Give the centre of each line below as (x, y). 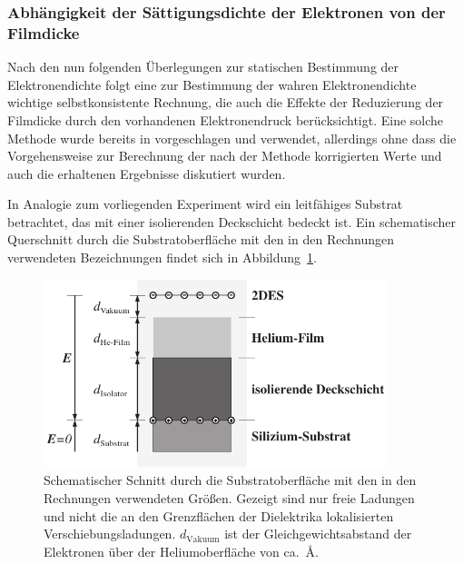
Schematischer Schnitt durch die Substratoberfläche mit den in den (230, 480)
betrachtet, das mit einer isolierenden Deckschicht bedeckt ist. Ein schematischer (232, 221)
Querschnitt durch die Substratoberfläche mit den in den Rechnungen (201, 239)
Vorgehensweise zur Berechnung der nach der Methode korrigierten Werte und (225, 156)
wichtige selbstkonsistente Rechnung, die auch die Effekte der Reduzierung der (226, 102)
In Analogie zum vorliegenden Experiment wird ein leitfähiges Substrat (205, 204)
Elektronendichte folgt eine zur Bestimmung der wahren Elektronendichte (212, 84)
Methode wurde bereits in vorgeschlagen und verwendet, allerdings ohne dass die (232, 138)
